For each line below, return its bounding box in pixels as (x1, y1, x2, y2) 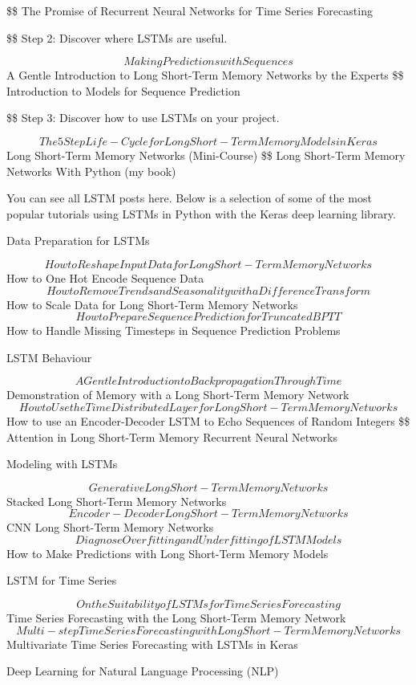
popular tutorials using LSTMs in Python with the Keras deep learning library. (6, 205, 396, 222)
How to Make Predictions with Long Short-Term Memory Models (6, 544, 329, 561)
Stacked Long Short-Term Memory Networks (6, 492, 227, 509)
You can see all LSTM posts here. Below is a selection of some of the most (6, 190, 372, 206)
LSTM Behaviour (6, 349, 92, 365)
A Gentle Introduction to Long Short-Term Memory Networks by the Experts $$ (6, 67, 404, 84)
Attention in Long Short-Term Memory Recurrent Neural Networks (6, 428, 337, 445)
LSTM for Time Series (6, 572, 117, 589)
